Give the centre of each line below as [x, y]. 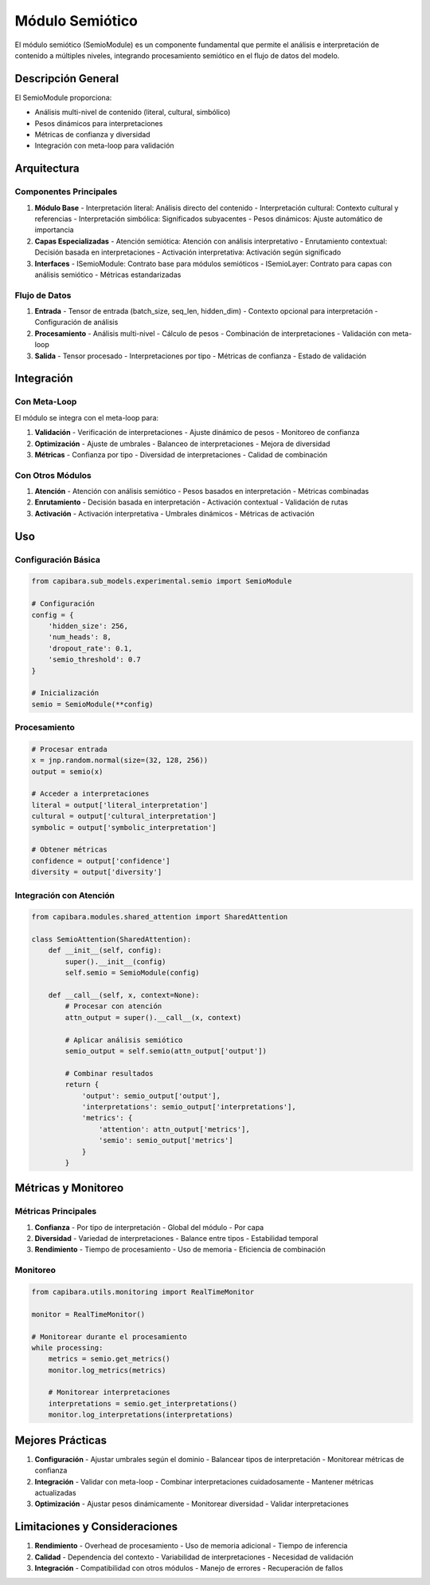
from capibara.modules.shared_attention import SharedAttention [160, 917]
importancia [55, 230]
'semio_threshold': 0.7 [94, 660]
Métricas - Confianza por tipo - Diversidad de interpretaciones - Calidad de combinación [181, 454]
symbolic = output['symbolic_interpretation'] [124, 827]
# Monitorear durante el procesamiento [109, 1336]
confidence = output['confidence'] [101, 861]
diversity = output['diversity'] [97, 872]
